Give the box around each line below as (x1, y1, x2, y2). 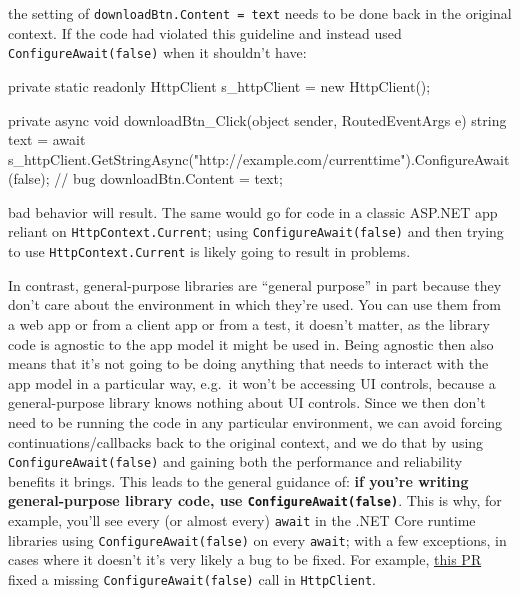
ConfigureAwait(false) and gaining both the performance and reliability (8, 451, 463, 472)
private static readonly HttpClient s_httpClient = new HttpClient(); (8, 75, 431, 96)
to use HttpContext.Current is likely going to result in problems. (8, 241, 411, 262)
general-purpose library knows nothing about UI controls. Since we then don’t (8, 392, 486, 413)
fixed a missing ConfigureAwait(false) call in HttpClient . (8, 568, 376, 589)
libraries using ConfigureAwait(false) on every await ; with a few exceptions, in (8, 529, 507, 550)
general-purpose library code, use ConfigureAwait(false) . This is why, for (8, 490, 502, 511)
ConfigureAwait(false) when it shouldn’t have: (8, 42, 307, 63)
